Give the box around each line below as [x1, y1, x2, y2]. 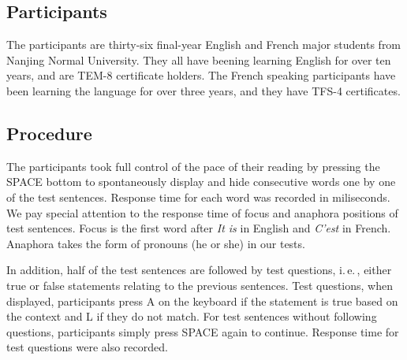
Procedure [6, 121, 92, 145]
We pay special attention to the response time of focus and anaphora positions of [6, 204, 398, 221]
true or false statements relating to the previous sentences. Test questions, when [6, 276, 394, 293]
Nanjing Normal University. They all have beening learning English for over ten [6, 51, 391, 68]
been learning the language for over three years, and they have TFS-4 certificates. [6, 82, 401, 98]
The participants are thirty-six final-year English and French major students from [6, 36, 401, 53]
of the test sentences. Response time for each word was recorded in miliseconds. [6, 188, 390, 205]
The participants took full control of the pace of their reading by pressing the [6, 158, 380, 174]
